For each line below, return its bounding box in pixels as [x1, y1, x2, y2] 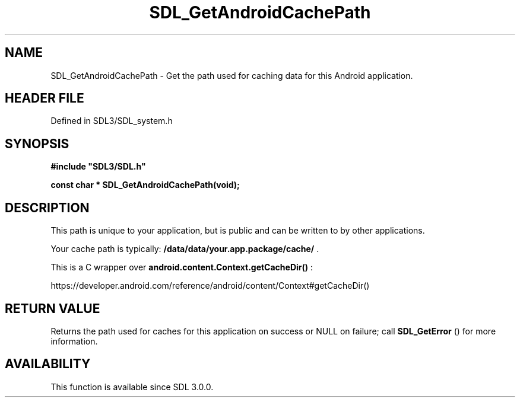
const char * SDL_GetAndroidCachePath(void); [50, 180, 240, 190]
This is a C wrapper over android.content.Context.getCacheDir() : [50, 262, 313, 273]
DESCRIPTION [5, 200, 90, 215]
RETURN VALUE [5, 301, 100, 316]
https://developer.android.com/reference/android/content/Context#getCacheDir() [50, 280, 370, 291]
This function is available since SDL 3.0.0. [50, 381, 214, 392]
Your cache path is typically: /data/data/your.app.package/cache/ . [50, 244, 319, 254]
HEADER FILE [5, 91, 84, 106]
